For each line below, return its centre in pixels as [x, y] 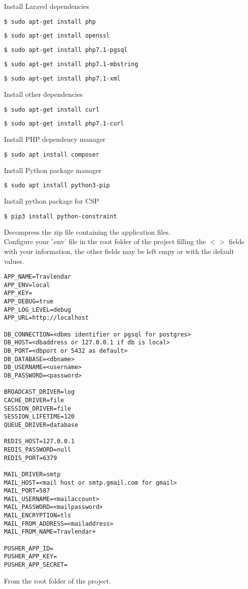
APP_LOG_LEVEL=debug [38, 310]
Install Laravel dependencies [47, 6]
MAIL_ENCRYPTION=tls [38, 516]
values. [14, 261]
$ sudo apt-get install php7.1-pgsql [66, 50]
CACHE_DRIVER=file [34, 400]
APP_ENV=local [27, 285]
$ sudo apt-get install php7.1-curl [64, 124]
